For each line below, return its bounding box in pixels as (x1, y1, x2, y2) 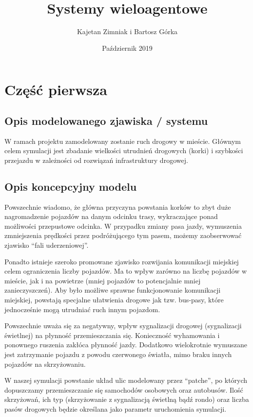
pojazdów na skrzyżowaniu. (4, 358, 86, 369)
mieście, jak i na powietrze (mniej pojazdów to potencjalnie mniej (4, 275, 201, 285)
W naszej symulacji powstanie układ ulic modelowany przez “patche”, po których (4, 375, 248, 385)
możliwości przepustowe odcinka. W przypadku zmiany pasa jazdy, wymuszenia (4, 220, 242, 231)
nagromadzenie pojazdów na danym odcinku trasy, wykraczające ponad (4, 211, 218, 221)
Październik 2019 (102, 42, 153, 53)
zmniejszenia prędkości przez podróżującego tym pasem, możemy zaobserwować (4, 230, 242, 240)
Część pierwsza (4, 79, 107, 99)
